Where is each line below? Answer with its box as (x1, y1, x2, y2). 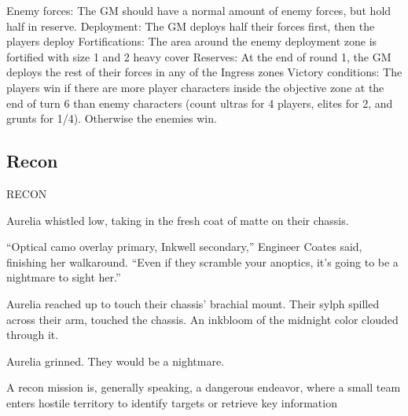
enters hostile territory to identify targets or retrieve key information (6, 394, 337, 410)
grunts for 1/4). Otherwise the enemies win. (6, 110, 217, 127)
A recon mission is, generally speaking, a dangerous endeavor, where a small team (6, 379, 401, 396)
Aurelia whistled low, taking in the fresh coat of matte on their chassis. (6, 212, 349, 228)
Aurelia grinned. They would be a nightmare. (6, 352, 225, 369)
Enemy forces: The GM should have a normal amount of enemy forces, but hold (6, 2, 391, 18)
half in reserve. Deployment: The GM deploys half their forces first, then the (6, 17, 375, 34)
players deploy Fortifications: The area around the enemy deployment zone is (6, 33, 377, 50)
